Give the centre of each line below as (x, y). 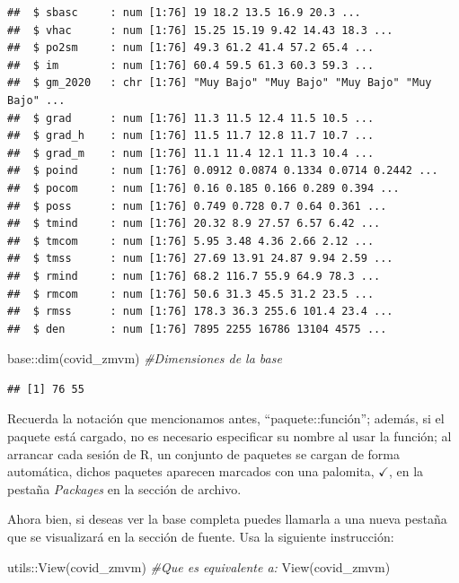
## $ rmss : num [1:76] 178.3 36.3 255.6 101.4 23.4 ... (200, 312)
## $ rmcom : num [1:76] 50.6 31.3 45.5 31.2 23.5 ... (191, 294)
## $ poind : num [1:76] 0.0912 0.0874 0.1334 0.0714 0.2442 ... (223, 171)
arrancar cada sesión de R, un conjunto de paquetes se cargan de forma (204, 453)
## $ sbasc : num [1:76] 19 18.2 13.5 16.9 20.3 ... (184, 13)
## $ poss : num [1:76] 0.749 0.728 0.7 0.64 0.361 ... (197, 206)
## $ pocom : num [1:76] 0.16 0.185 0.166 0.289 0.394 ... (203, 188)
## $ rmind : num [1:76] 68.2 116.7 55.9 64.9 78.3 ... (194, 276)
